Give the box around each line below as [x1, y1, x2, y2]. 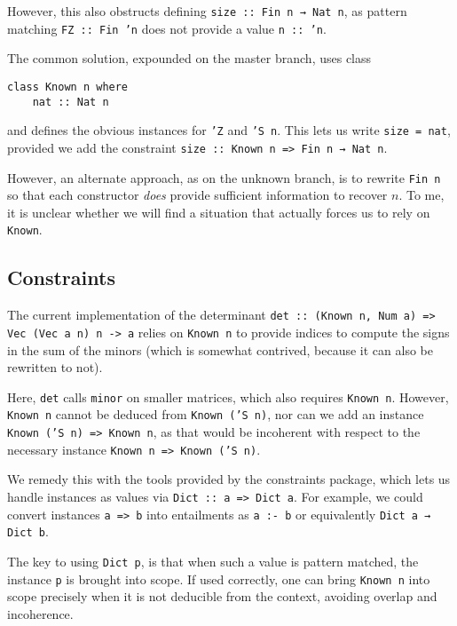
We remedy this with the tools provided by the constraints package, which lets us [7, 470, 451, 488]
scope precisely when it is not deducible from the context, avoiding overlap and [7, 587, 437, 606]
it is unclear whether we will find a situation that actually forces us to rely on [7, 202, 430, 221]
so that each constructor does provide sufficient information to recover [7, 186, 388, 204]
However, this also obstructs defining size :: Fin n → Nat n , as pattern [7, 2, 407, 20]
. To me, [398, 186, 445, 204]
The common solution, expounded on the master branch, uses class [7, 49, 372, 67]
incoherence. [7, 604, 74, 622]
